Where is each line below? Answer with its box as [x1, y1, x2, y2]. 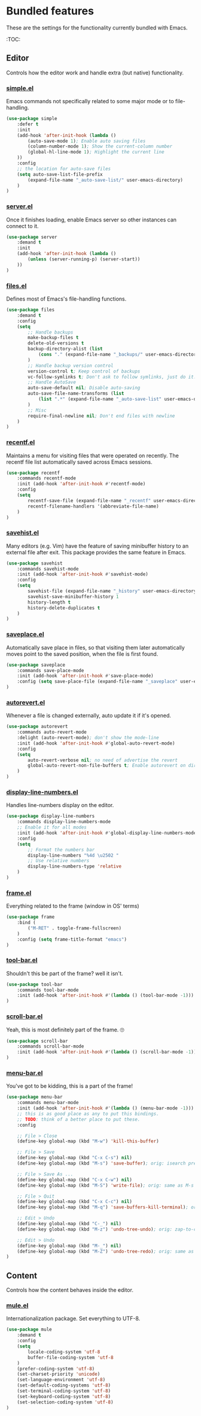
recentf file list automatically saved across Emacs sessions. [6, 458, 153, 466]
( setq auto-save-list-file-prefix [17, 171, 103, 178]
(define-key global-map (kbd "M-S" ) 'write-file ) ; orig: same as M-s [17, 1182, 194, 1189]
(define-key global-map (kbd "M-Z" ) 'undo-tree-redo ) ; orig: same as [17, 1248, 194, 1255]
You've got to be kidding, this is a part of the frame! [6, 1082, 133, 1090]
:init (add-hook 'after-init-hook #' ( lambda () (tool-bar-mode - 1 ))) [17, 992, 194, 998]
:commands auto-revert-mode [17, 729, 87, 736]
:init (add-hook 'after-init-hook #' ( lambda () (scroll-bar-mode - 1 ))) [17, 1049, 199, 1055]
